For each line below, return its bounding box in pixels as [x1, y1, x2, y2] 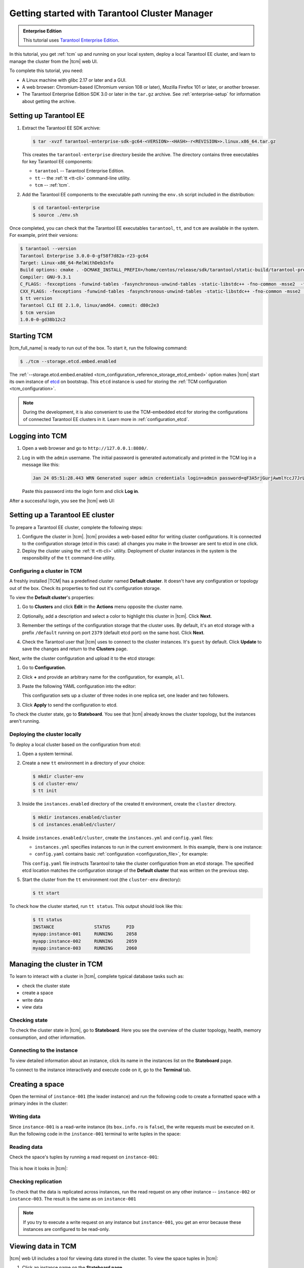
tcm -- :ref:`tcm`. [34, 182, 70, 188]
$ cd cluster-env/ [32, 781, 79, 786]
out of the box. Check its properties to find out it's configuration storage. [9, 585, 161, 591]
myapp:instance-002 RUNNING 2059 [32, 938, 137, 944]
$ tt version [20, 295, 53, 301]
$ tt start [32, 890, 60, 896]
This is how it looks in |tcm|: [9, 1166, 68, 1172]
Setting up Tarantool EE [9, 112, 85, 120]
